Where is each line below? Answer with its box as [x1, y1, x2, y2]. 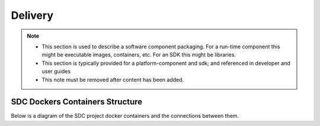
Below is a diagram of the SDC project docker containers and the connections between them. [11, 112, 239, 120]
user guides [41, 68, 71, 75]
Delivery [11, 9, 53, 22]
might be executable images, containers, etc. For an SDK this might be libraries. [41, 51, 236, 58]
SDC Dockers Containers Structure [11, 97, 143, 107]
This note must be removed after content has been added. [41, 76, 184, 83]
